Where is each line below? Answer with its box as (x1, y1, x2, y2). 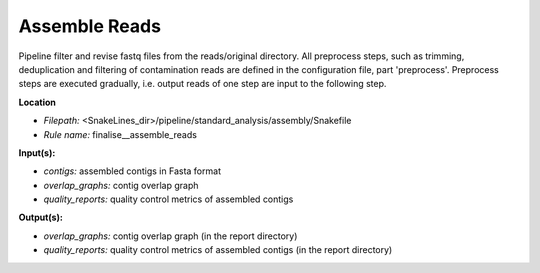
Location (18, 96, 57, 108)
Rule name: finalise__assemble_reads (43, 128, 197, 140)
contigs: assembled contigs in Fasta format (43, 165, 222, 177)
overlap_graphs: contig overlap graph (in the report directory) (43, 230, 298, 242)
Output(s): (18, 211, 64, 224)
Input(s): (18, 146, 56, 159)
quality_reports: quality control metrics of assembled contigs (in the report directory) (43, 244, 393, 256)
